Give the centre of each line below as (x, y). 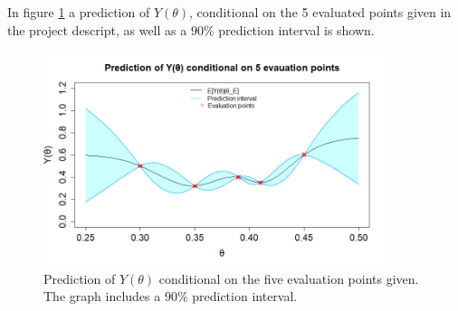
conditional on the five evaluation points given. (289, 278)
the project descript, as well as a (97, 29)
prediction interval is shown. (296, 29)
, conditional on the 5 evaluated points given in (320, 12)
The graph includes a (102, 296)
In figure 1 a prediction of (79, 12)
